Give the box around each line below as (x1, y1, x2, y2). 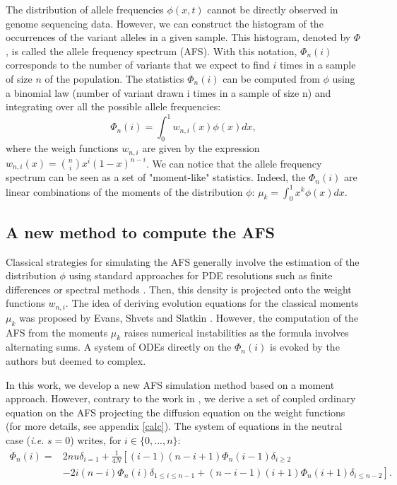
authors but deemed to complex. (6, 353, 146, 368)
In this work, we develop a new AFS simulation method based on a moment (6, 377, 335, 392)
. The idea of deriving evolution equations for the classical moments (65, 296, 359, 310)
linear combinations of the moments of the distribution (6, 184, 243, 199)
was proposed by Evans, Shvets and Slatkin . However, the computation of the (19, 310, 359, 325)
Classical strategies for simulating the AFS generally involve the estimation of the (6, 254, 360, 269)
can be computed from (223, 71, 320, 86)
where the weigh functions (6, 141, 119, 156)
